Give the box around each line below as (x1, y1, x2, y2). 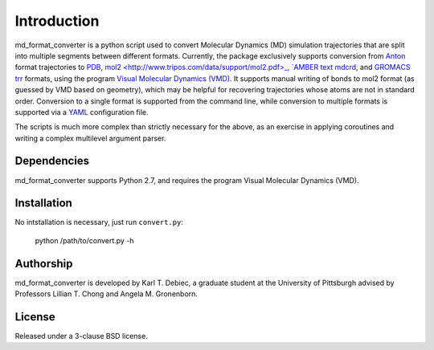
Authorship (14, 257, 73, 271)
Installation (14, 197, 72, 210)
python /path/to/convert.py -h (35, 235, 134, 245)
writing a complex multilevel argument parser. (14, 133, 166, 143)
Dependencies (14, 154, 90, 168)
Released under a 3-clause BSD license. (14, 332, 148, 341)
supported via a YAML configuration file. (14, 107, 149, 116)
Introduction (14, 12, 100, 30)
